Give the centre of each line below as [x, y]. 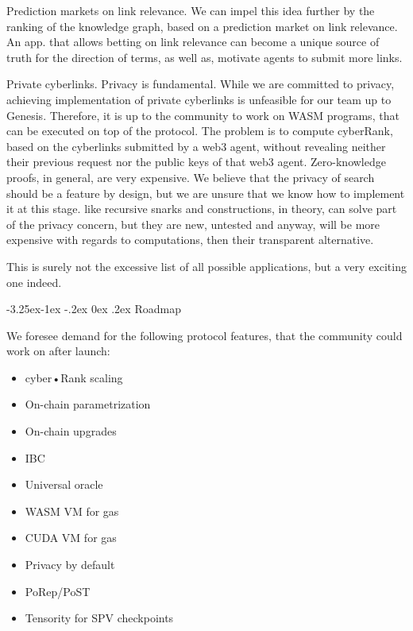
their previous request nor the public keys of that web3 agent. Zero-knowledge [196, 162]
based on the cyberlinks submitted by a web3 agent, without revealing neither [196, 146]
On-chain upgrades [71, 431]
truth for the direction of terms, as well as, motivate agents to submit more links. [205, 57]
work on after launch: [58, 351]
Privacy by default [70, 565]
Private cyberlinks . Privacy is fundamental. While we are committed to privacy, [201, 84]
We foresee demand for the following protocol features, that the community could [205, 335]
